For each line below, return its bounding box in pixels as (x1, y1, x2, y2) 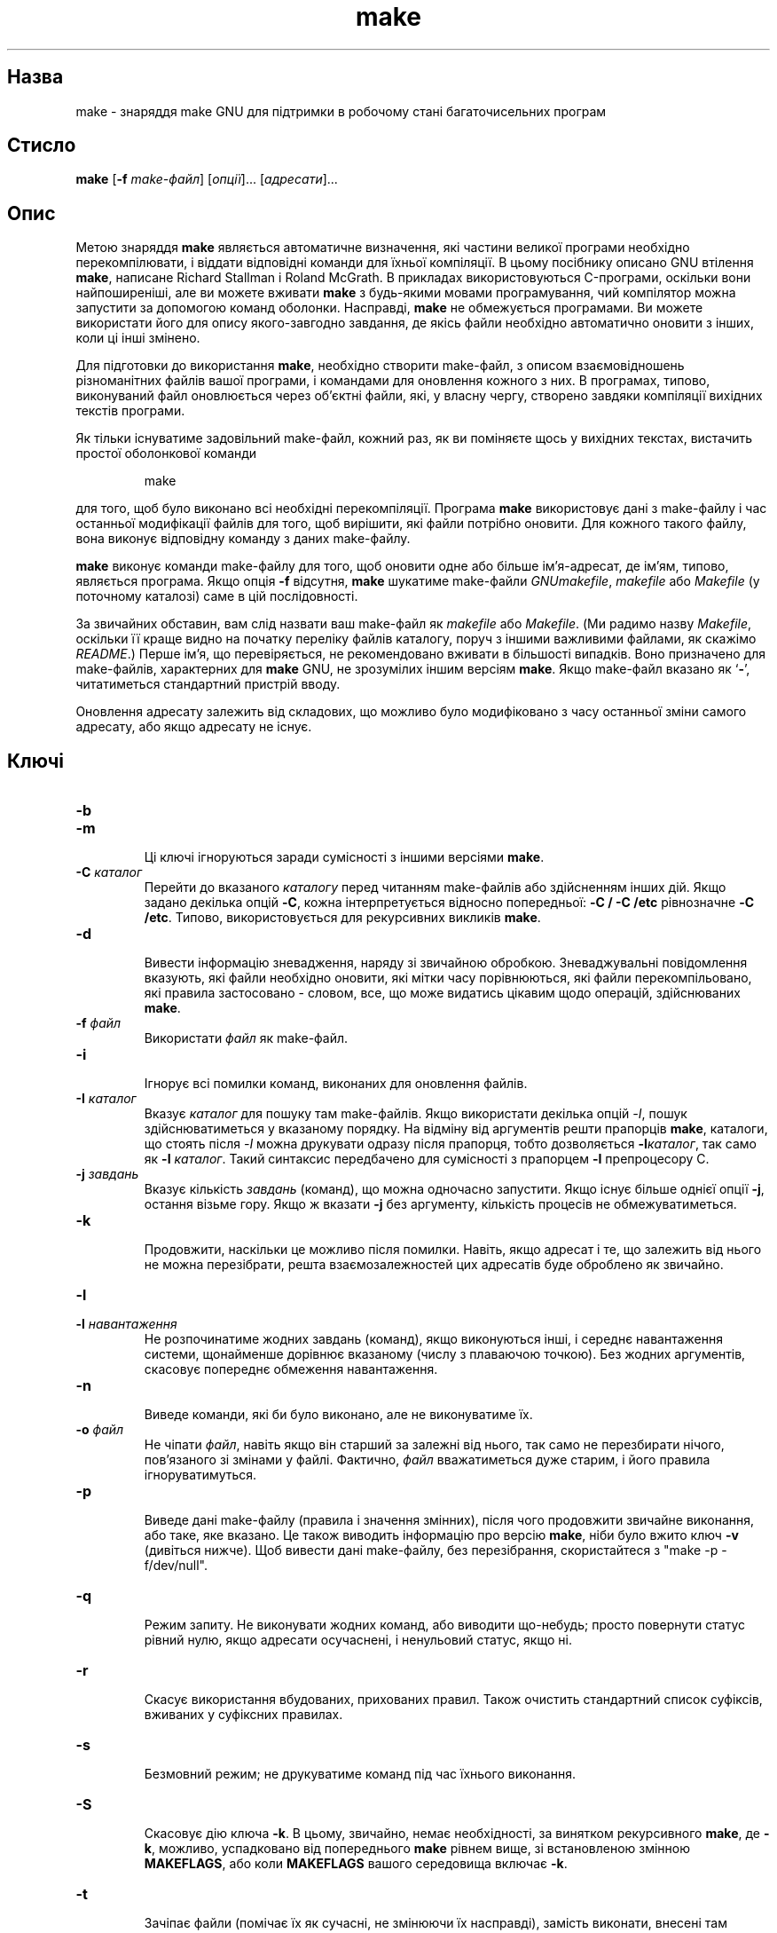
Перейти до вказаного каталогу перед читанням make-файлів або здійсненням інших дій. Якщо (144, 880, 726, 895)
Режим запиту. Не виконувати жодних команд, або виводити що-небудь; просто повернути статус (144, 1617, 746, 1633)
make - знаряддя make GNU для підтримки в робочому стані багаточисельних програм (75, 103, 607, 119)
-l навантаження (75, 1316, 177, 1332)
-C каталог (75, 864, 143, 880)
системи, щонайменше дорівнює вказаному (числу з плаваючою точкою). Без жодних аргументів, (144, 1346, 746, 1362)
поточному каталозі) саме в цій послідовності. (75, 588, 358, 604)
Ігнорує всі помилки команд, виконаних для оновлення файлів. (144, 1076, 528, 1092)
